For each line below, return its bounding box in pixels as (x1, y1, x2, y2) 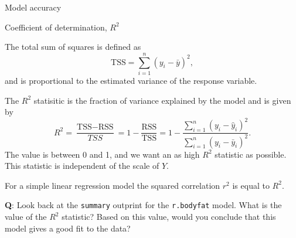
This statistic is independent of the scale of (5, 159, 159, 172)
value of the (5, 210, 47, 222)
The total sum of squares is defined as (5, 40, 141, 53)
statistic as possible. (215, 148, 287, 160)
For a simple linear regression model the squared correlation (5, 179, 220, 191)
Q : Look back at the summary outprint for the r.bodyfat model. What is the (5, 199, 282, 211)
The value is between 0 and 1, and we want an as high (5, 148, 200, 160)
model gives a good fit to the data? (5, 222, 131, 234)
